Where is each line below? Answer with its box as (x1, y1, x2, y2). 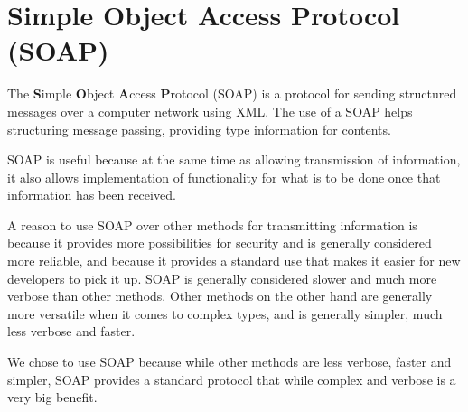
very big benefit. (7, 388, 98, 407)
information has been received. (7, 185, 176, 204)
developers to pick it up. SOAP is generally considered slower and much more (7, 268, 437, 287)
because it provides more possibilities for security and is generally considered (7, 233, 432, 252)
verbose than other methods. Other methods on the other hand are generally (7, 286, 433, 305)
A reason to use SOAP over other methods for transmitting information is (7, 215, 417, 234)
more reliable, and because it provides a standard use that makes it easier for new (7, 251, 461, 270)
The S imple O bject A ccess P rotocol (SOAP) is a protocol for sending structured (7, 84, 457, 103)
